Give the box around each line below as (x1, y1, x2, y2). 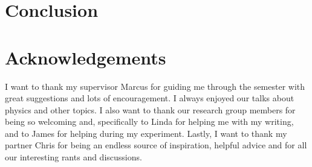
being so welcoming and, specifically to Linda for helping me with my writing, (5, 115, 294, 128)
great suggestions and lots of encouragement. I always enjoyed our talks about (5, 92, 294, 104)
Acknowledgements (5, 45, 166, 69)
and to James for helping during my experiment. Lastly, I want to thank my (5, 127, 287, 139)
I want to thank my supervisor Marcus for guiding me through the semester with (5, 80, 305, 92)
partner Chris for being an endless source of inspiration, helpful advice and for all (5, 139, 307, 151)
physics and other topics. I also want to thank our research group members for (5, 103, 296, 116)
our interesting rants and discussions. (5, 151, 142, 163)
